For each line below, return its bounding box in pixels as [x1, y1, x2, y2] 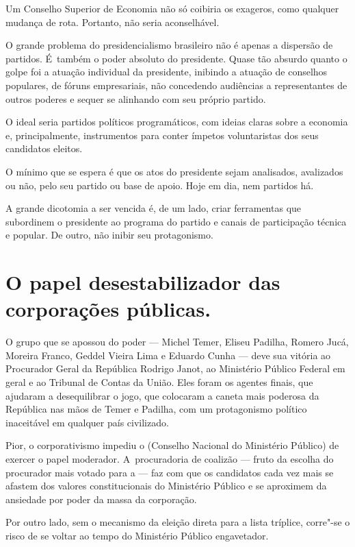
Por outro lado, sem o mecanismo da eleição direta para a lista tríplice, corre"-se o [5, 515, 350, 529]
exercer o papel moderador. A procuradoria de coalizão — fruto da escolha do [5, 451, 334, 465]
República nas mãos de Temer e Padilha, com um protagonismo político [5, 402, 307, 416]
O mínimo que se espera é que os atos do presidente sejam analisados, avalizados [5, 164, 343, 178]
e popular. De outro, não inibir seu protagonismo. [5, 228, 213, 242]
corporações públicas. [5, 295, 211, 323]
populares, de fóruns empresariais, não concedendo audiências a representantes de [5, 77, 347, 92]
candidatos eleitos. [5, 141, 83, 156]
